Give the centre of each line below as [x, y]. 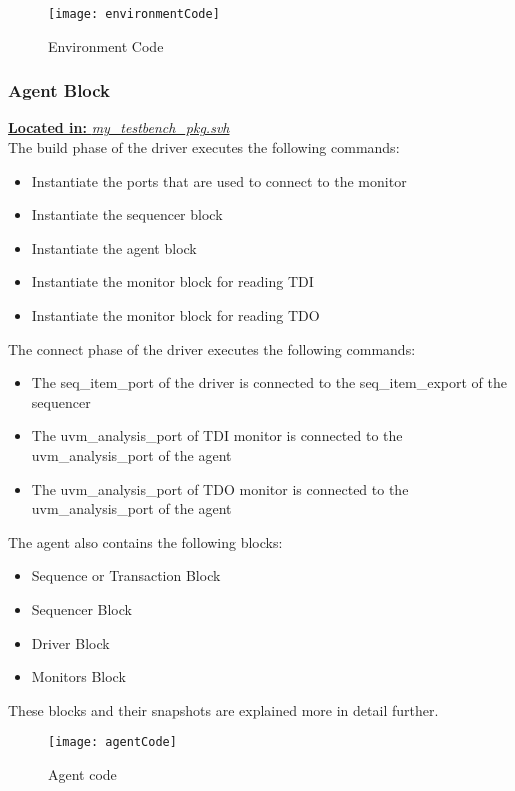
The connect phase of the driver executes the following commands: [212, 348]
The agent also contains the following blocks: [145, 541]
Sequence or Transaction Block [126, 575]
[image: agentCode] [112, 742]
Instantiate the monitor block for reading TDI [172, 281]
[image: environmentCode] [134, 14]
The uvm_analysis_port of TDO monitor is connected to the [220, 488]
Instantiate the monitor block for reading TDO [175, 315]
